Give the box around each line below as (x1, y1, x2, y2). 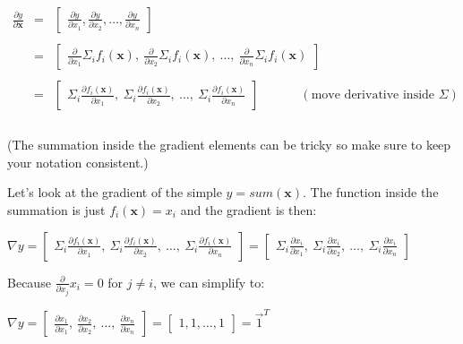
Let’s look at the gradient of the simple (7, 183, 222, 202)
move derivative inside (311, 89, 435, 102)
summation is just (7, 201, 106, 219)
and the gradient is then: (180, 201, 317, 219)
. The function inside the (302, 183, 439, 202)
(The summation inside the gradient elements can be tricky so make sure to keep (7, 135, 451, 154)
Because (7, 272, 51, 291)
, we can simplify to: (153, 272, 265, 291)
